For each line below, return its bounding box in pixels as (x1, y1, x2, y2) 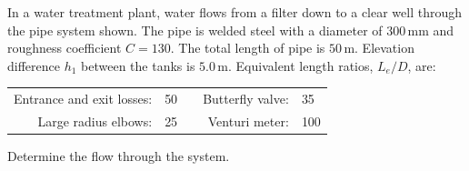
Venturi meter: (207, 111, 289, 130)
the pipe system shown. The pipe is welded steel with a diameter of (7, 20, 383, 39)
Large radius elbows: (37, 111, 153, 130)
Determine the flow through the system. (7, 146, 230, 166)
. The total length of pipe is (170, 38, 325, 57)
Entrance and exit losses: (14, 89, 153, 108)
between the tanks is (81, 55, 195, 75)
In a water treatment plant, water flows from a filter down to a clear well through (7, 3, 463, 21)
